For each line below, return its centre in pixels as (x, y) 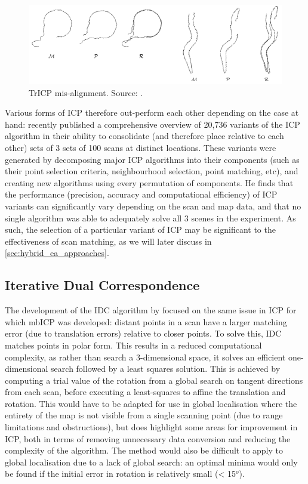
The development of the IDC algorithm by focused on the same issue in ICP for (151, 310)
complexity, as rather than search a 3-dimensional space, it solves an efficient (145, 357)
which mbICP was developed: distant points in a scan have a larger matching (146, 321)
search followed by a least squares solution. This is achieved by (166, 369)
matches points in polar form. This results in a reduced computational (133, 345)
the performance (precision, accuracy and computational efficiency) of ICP (141, 194)
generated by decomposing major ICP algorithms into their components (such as (152, 159)
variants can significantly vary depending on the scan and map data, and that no (153, 206)
